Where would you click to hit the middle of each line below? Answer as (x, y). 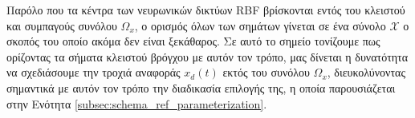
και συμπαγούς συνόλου (62, 25)
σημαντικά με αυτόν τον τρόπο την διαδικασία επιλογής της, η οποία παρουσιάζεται (201, 87)
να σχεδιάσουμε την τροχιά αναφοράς (94, 72)
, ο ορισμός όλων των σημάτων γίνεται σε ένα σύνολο (260, 25)
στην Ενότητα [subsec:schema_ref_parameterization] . (137, 103)
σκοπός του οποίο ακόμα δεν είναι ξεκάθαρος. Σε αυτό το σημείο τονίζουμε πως (193, 41)
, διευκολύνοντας (366, 72)
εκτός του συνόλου (266, 72)
